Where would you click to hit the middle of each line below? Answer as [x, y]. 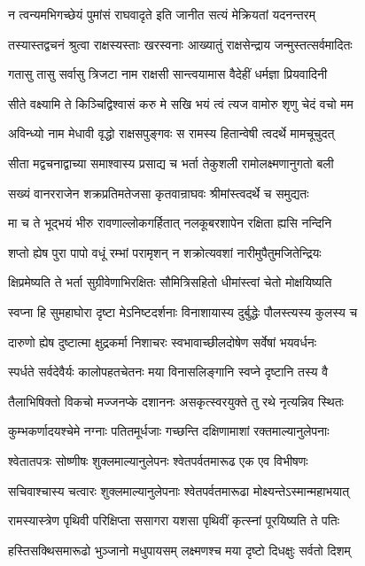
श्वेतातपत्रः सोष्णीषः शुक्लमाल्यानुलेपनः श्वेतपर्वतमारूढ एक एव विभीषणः [158, 460]
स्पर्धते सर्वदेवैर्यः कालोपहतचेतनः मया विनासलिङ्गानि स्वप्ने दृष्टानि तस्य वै [168, 372]
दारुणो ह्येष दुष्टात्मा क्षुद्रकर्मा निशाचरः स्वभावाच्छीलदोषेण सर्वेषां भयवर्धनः [163, 341]
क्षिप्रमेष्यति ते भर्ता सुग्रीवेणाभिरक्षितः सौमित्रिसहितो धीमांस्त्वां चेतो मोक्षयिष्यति [170, 282]
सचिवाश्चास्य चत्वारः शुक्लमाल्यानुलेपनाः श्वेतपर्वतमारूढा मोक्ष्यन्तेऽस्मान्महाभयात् [179, 490]
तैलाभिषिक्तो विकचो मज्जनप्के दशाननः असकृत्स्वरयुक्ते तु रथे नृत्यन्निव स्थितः [176, 401]
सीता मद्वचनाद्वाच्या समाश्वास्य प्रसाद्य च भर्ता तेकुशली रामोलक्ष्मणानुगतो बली [171, 163]
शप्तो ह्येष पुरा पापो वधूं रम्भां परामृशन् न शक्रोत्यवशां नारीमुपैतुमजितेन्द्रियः [165, 252]
